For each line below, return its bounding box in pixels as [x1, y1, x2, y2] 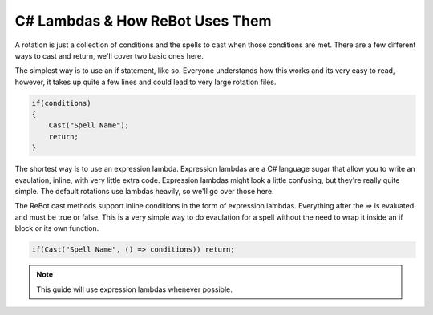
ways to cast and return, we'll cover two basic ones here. [14, 50, 204, 60]
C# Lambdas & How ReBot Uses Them [14, 12, 272, 30]
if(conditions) [31, 99, 91, 107]
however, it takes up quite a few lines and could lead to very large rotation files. [14, 77, 277, 87]
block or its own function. [14, 224, 99, 233]
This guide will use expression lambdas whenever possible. [36, 285, 233, 294]
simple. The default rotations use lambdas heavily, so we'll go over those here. [14, 187, 274, 196]
